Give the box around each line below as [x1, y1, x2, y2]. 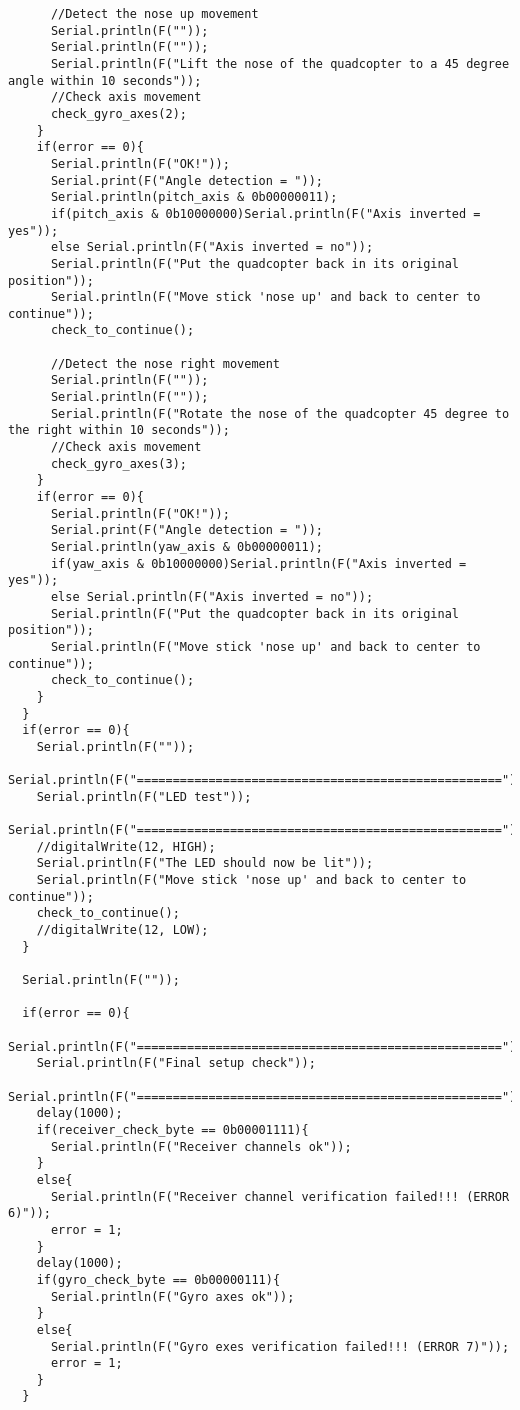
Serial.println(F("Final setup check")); [36, 1056, 316, 1071]
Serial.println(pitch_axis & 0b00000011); [50, 190, 338, 205]
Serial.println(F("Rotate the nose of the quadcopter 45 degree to [50, 406, 510, 421]
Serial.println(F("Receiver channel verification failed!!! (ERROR [50, 1189, 510, 1204]
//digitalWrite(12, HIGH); [36, 839, 216, 854]
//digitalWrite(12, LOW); [36, 923, 209, 938]
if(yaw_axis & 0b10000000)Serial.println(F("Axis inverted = [50, 556, 467, 571]
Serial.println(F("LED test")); [36, 789, 252, 804]
